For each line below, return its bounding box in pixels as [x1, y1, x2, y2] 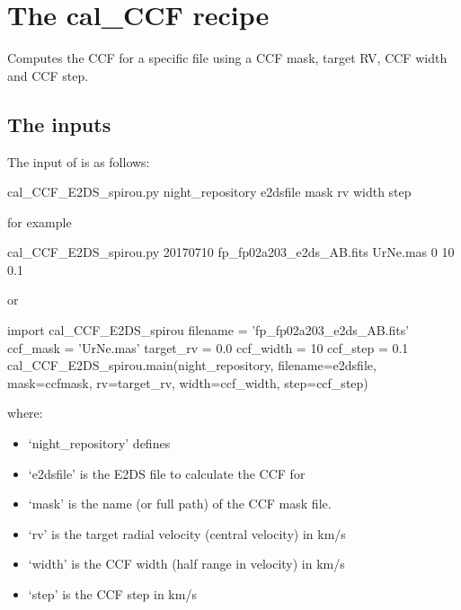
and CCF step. [7, 66, 89, 84]
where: [7, 403, 43, 422]
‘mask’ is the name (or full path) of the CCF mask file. [28, 494, 332, 513]
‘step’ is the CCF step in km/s [28, 585, 197, 604]
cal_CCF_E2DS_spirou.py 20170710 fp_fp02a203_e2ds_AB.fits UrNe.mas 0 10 [7, 243, 455, 261]
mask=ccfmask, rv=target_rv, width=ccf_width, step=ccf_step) [7, 373, 368, 392]
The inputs [7, 110, 111, 137]
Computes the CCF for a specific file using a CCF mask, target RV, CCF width [7, 49, 448, 67]
